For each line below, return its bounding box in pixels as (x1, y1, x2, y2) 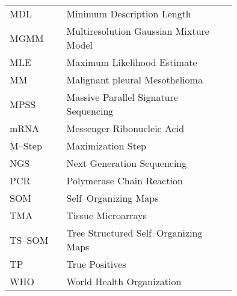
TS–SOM (10, 232, 49, 247)
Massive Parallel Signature (66, 90, 178, 104)
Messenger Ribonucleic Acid (66, 121, 185, 135)
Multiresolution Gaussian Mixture (66, 24, 209, 38)
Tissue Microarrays (66, 208, 147, 222)
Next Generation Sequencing (66, 156, 187, 170)
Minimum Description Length (66, 7, 191, 20)
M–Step (10, 139, 42, 153)
